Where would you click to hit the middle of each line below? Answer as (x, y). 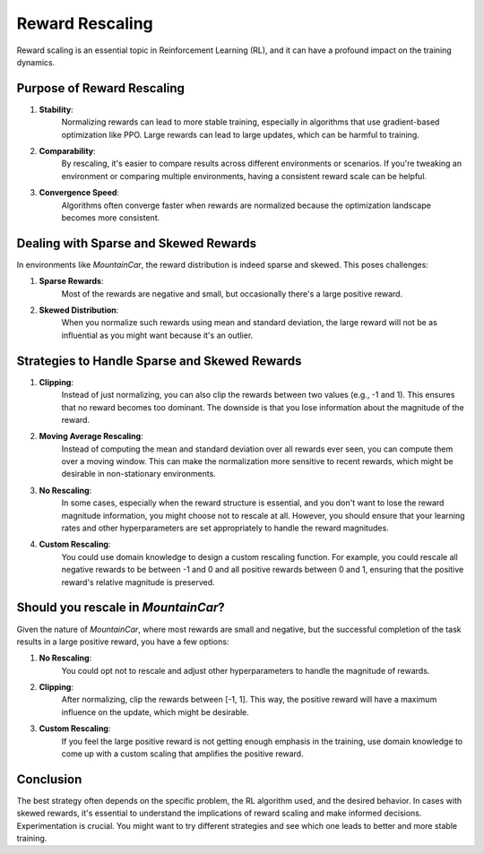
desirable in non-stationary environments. (139, 474)
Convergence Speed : (79, 193)
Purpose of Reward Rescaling (101, 88)
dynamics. (36, 62)
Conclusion (49, 779)
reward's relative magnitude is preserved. (138, 582)
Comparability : (67, 151)
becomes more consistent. (111, 217)
